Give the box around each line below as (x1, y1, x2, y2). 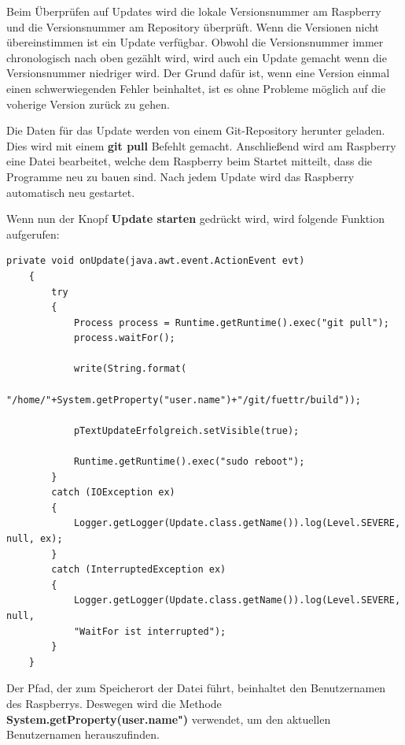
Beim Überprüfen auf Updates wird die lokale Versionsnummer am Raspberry (6, 3, 381, 19)
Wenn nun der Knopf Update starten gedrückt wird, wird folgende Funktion (6, 210, 385, 227)
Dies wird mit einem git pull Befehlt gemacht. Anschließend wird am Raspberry (6, 137, 396, 154)
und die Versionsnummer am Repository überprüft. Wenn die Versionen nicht (6, 18, 380, 35)
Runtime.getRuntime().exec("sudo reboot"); (73, 456, 305, 468)
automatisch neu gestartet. (6, 183, 135, 200)
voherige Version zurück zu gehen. (6, 95, 170, 112)
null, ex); (6, 533, 63, 544)
